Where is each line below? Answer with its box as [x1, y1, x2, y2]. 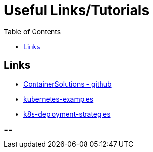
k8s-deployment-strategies [23, 109, 111, 118]
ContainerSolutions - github [23, 79, 112, 88]
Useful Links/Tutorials [4, 2, 150, 18]
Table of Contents [4, 27, 61, 36]
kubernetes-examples [23, 94, 94, 103]
